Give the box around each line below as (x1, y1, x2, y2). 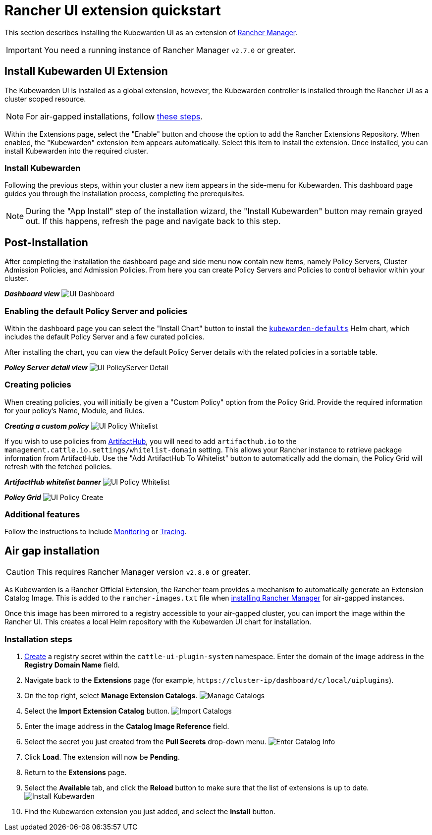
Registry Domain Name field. (24, 661, 120, 669)
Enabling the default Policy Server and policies (4, 306, 188, 316)
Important (6, 45, 42, 55)
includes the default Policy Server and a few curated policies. (4, 332, 205, 341)
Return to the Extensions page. (24, 768, 127, 777)
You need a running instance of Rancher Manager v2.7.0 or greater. (44, 45, 296, 55)
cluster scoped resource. (4, 94, 86, 103)
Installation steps (4, 634, 72, 644)
